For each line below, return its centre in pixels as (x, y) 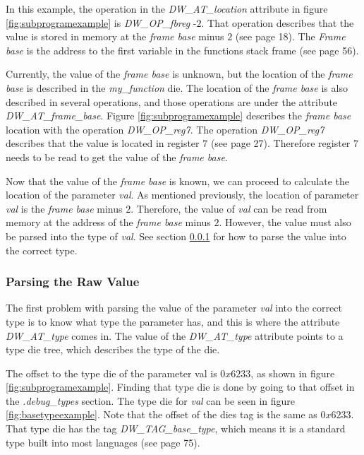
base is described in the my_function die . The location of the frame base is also (177, 87)
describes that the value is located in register (103, 143)
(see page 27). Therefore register (280, 143)
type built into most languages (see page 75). (103, 442)
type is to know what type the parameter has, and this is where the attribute (173, 321)
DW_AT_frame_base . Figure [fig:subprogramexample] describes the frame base (178, 116)
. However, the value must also (285, 222)
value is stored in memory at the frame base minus (115, 36)
